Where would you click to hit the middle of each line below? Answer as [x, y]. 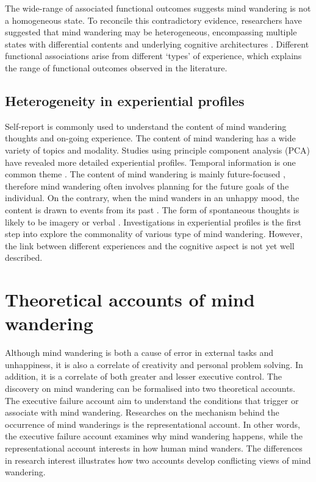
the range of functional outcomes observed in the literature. [116, 67]
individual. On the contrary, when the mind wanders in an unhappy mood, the [152, 198]
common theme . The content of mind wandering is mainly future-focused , [145, 174]
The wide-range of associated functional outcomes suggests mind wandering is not [158, 8]
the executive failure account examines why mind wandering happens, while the [154, 436]
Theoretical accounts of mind [130, 299]
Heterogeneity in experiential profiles [125, 100]
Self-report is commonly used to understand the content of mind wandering [146, 126]
